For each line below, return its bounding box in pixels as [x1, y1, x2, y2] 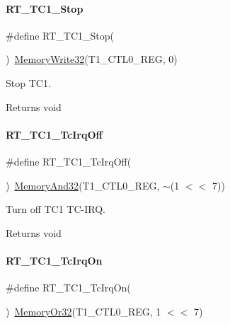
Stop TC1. [6, 75, 51, 90]
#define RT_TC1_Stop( [6, 28, 115, 42]
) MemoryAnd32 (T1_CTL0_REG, [6, 178, 160, 192]
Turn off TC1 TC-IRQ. [6, 202, 105, 216]
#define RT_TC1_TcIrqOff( [6, 154, 132, 168]
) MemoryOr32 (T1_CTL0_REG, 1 [6, 303, 161, 318]
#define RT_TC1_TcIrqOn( [6, 280, 131, 295]
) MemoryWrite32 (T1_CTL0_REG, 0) [6, 52, 178, 66]
